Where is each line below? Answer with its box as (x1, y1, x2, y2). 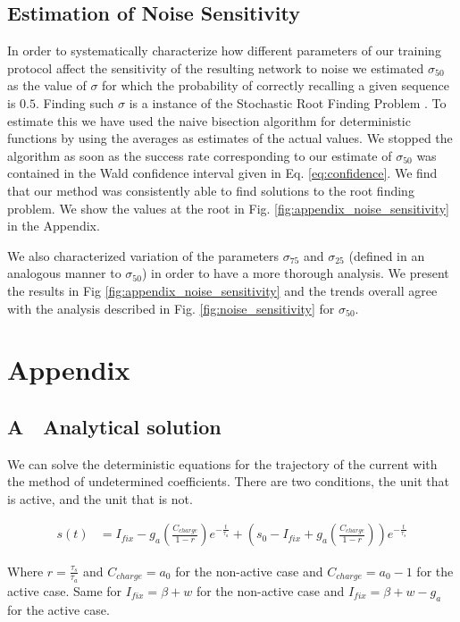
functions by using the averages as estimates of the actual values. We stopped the (7, 129, 453, 147)
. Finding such (35, 93, 114, 112)
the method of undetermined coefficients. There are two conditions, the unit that (7, 472, 449, 491)
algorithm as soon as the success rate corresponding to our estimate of (7, 146, 392, 164)
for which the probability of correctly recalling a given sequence (102, 76, 449, 95)
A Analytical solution (7, 412, 222, 440)
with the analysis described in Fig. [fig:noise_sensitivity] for (7, 298, 335, 317)
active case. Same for (7, 581, 122, 600)
